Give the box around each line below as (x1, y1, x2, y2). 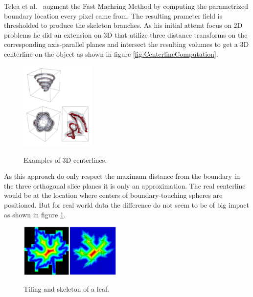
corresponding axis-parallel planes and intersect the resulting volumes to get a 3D (4, 39, 249, 49)
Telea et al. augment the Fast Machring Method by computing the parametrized (4, 1, 248, 11)
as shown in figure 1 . (4, 209, 66, 219)
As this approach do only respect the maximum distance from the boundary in (4, 171, 240, 181)
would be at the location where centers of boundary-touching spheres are (4, 190, 223, 200)
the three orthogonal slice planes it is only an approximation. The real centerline (4, 180, 246, 191)
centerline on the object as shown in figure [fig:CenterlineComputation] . (4, 48, 218, 59)
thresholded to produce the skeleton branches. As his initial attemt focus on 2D (4, 20, 243, 30)
